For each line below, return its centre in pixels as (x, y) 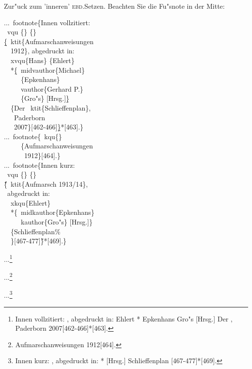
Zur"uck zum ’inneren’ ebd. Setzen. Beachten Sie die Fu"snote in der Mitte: (114, 6)
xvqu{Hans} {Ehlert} (42, 60)
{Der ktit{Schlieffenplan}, (51, 107)
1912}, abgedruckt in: (42, 51)
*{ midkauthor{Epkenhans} (52, 212)
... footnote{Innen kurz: (39, 165)
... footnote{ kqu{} (33, 136)
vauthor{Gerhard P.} (52, 88)
